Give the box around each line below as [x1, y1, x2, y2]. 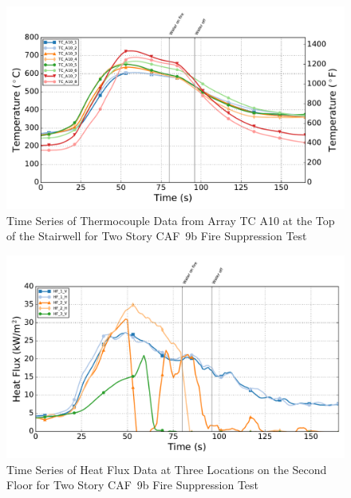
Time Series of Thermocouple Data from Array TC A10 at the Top [6, 211, 335, 228]
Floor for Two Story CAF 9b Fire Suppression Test [6, 476, 259, 493]
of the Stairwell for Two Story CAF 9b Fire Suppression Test [6, 227, 307, 244]
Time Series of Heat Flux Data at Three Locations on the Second [6, 460, 327, 477]
